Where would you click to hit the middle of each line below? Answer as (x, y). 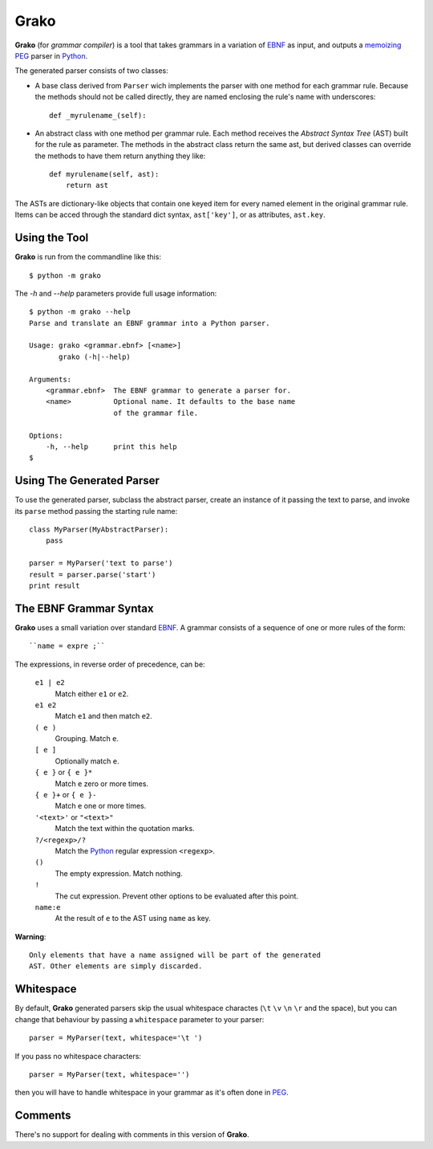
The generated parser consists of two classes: (91, 71)
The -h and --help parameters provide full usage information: (116, 293)
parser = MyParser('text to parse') (101, 563)
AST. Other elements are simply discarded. (116, 966)
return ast (87, 185)
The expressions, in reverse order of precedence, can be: (110, 664)
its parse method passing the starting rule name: (96, 511)
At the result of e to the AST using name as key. (133, 919)
